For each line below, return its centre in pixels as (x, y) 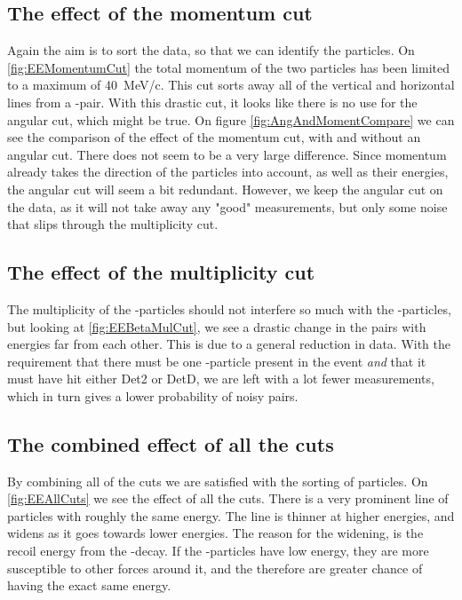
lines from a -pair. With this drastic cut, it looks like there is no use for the (212, 102)
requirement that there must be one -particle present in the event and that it (217, 361)
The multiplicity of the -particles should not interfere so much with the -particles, (229, 308)
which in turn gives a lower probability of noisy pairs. (153, 395)
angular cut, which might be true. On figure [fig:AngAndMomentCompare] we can (231, 119)
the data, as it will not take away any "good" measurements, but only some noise (227, 206)
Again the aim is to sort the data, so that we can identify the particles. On (211, 50)
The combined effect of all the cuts (171, 443)
